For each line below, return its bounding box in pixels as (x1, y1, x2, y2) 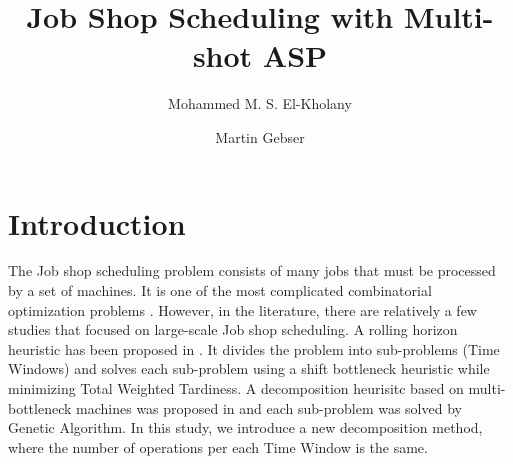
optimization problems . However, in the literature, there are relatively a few (8, 299, 477, 320)
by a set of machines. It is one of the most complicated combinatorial (8, 280, 432, 301)
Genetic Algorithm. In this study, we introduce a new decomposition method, (8, 417, 483, 438)
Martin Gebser (215, 126, 305, 147)
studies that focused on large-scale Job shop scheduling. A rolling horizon (8, 319, 458, 340)
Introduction (8, 202, 186, 243)
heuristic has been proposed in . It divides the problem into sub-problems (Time (8, 338, 500, 359)
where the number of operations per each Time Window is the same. (8, 436, 428, 457)
